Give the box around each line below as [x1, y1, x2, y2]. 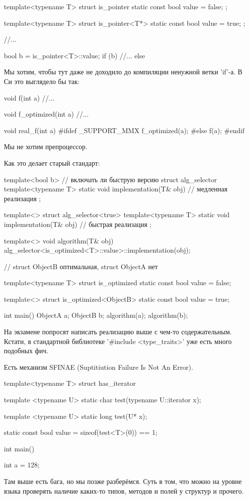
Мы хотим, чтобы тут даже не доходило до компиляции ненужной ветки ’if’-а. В [4, 67, 243, 77]
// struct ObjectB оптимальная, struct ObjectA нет [4, 261, 158, 271]
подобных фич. [4, 345, 49, 356]
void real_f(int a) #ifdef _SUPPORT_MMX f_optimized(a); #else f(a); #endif [4, 125, 245, 135]
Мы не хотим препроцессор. [4, 141, 87, 152]
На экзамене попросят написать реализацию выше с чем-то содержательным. [4, 327, 232, 337]
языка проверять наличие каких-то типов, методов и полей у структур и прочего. [4, 485, 244, 496]
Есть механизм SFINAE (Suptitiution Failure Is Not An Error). [4, 361, 193, 372]
